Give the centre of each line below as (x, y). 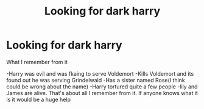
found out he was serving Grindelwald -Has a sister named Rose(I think (96, 80)
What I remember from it (37, 62)
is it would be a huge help (39, 99)
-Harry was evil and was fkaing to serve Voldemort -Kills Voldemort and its (100, 73)
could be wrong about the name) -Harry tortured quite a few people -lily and (102, 87)
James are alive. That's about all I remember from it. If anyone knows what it (102, 93)
